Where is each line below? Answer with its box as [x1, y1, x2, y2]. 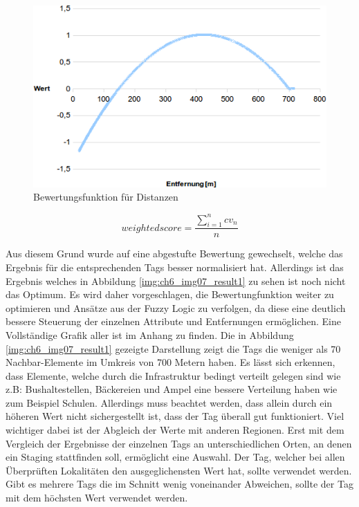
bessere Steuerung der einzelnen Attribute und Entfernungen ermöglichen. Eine [6, 314, 341, 329]
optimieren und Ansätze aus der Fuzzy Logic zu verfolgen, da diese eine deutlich [6, 300, 346, 315]
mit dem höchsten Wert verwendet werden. [6, 490, 188, 505]
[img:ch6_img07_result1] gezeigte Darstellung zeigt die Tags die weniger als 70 [6, 341, 341, 356]
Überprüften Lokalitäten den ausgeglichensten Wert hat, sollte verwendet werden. [6, 463, 352, 477]
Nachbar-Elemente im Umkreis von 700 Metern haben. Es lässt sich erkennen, [6, 355, 335, 369]
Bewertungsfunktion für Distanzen [33, 190, 178, 204]
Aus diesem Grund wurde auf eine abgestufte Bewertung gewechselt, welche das [6, 246, 343, 261]
